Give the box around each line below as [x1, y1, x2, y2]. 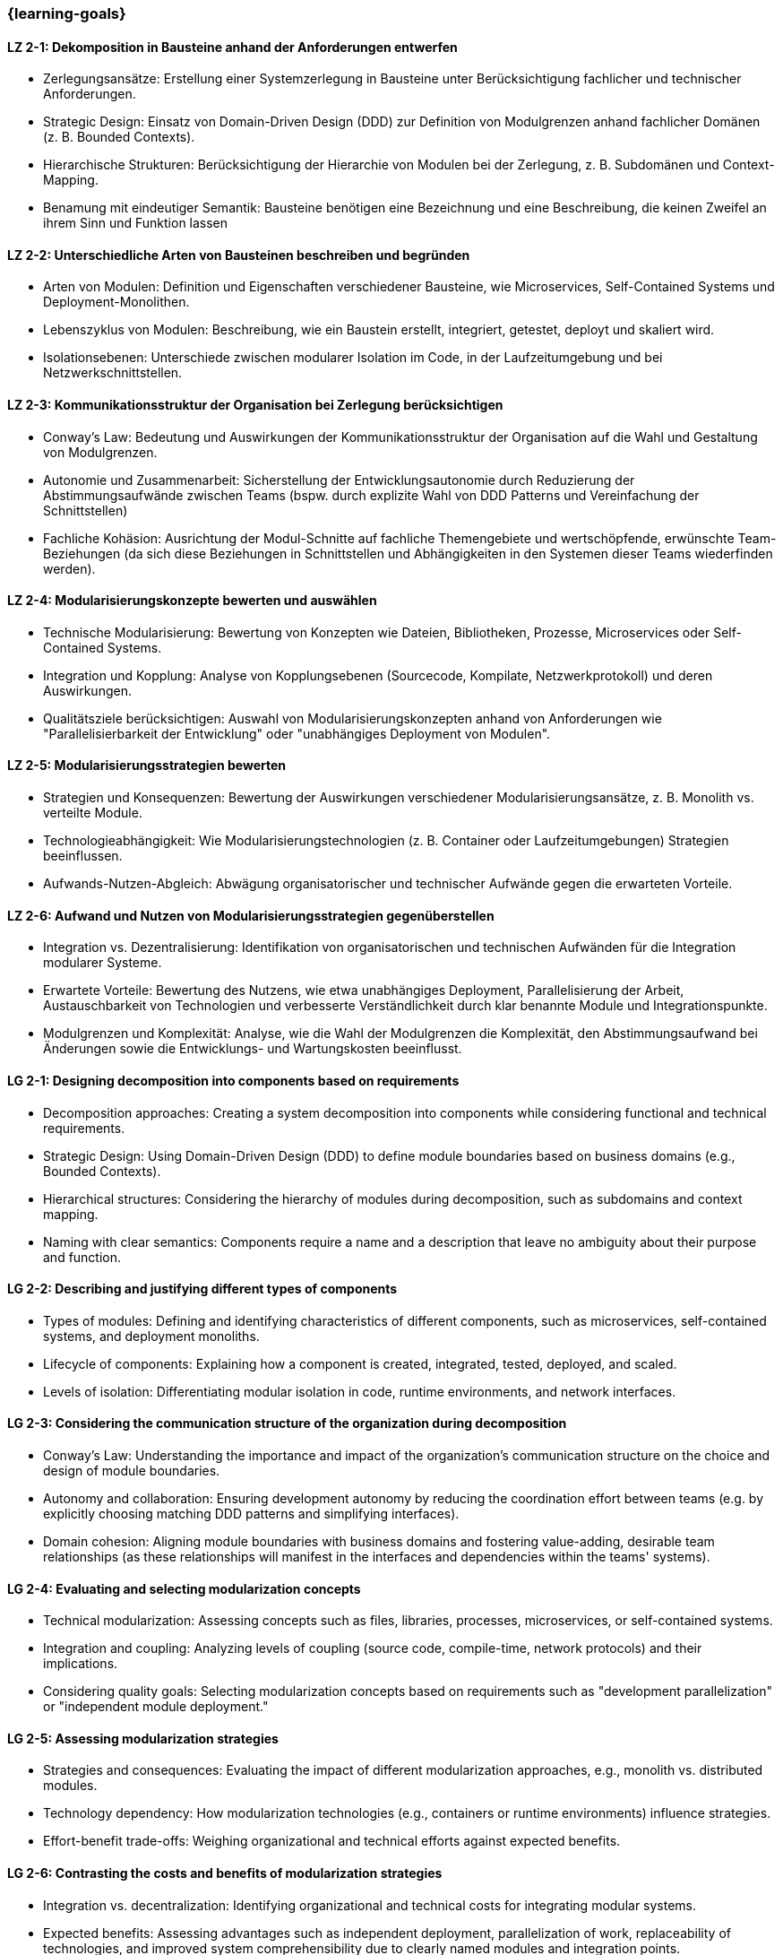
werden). [43, 560, 96, 576]
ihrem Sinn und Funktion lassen [43, 215, 228, 231]
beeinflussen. [43, 848, 123, 864]
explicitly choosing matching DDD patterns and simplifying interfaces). [43, 1505, 460, 1521]
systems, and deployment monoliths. [43, 1328, 260, 1344]
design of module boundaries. [43, 1462, 220, 1478]
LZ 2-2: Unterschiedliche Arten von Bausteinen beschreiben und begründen [7, 247, 470, 263]
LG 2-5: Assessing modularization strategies [7, 1730, 279, 1746]
